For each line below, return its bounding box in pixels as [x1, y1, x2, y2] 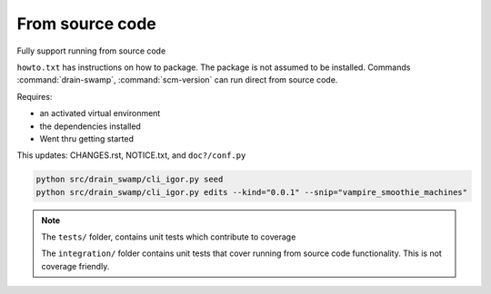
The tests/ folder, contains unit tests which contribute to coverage [41, 231, 296, 242]
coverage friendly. [41, 260, 110, 271]
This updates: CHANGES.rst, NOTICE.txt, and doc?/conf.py [16, 150, 246, 161]
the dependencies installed [39, 121, 141, 132]
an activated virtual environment [39, 108, 161, 119]
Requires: [16, 91, 53, 102]
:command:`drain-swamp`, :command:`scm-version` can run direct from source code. [16, 74, 338, 85]
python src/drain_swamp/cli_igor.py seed [35, 174, 224, 185]
